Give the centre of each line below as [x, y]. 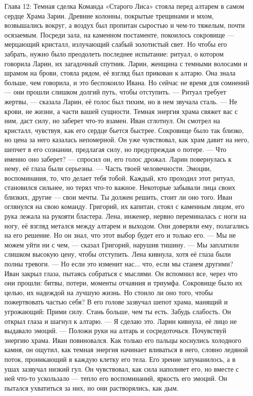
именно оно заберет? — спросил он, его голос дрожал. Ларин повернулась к [118, 159]
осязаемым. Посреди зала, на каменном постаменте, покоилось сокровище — [119, 34]
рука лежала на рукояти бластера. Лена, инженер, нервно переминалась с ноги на [126, 216]
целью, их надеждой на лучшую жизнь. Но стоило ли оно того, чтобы [109, 292]
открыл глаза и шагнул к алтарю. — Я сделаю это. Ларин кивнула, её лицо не [121, 321]
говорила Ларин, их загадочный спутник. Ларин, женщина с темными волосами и [126, 63]
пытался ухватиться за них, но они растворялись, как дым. [91, 387]
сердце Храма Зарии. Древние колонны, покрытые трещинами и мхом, [109, 15]
